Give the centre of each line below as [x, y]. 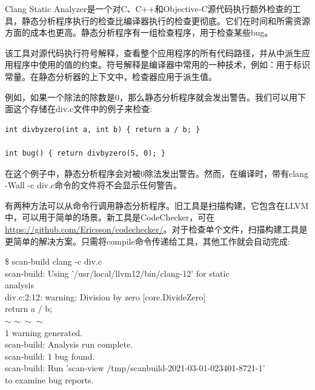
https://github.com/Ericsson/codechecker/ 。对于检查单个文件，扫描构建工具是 [156, 229]
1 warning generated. [44, 332]
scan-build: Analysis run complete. [69, 344]
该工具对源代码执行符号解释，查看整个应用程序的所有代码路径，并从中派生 [153, 52]
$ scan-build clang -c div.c [53, 261]
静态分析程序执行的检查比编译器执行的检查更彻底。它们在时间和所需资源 [166, 20]
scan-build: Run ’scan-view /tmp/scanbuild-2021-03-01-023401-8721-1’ [135, 368]
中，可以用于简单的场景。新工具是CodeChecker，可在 [110, 217]
